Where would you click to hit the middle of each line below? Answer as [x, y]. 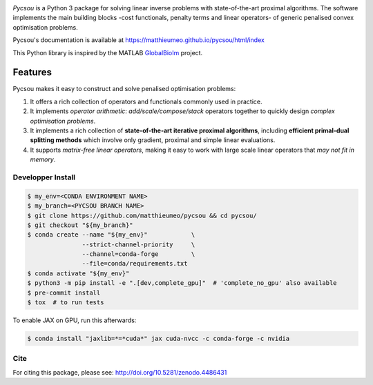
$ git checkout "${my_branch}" [80, 225]
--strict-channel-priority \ [138, 244]
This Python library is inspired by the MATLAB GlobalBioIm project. [108, 52]
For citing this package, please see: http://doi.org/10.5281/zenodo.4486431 [120, 372]
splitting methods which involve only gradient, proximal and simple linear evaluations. [153, 140]
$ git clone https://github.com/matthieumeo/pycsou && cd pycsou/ [142, 215]
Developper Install [44, 177]
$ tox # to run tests [66, 303]
